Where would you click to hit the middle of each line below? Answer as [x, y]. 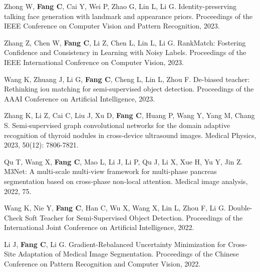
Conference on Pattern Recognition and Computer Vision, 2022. [102, 264]
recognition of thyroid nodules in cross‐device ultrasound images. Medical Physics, [130, 135]
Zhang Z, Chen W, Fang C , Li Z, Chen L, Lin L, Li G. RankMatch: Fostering [125, 42]
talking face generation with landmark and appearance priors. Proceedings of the [128, 16]
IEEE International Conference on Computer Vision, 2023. [94, 62]
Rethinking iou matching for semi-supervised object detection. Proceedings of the [129, 89]
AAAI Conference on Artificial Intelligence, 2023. [80, 98]
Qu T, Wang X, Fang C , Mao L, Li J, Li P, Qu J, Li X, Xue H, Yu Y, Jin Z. [123, 161]
